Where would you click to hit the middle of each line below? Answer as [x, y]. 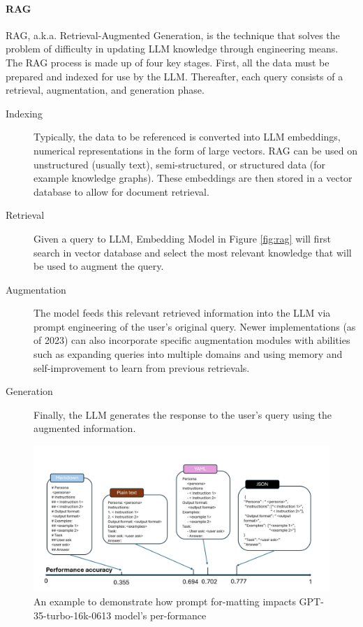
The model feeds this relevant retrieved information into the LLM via [182, 313]
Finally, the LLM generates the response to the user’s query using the [183, 414]
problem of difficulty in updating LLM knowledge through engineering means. [172, 49]
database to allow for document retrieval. [121, 191]
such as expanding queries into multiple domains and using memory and [188, 354]
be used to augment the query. [99, 266]
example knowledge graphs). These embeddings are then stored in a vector [193, 178]
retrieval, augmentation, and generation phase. [105, 90]
